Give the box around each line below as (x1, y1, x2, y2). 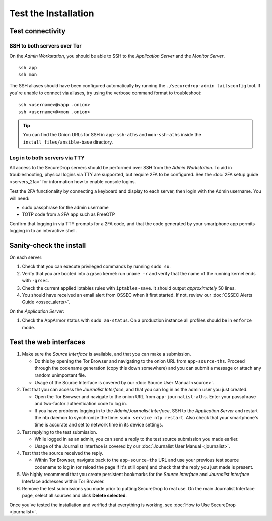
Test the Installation (9, 8, 94, 19)
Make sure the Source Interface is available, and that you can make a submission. (22, 351, 191, 357)
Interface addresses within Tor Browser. (22, 478, 105, 485)
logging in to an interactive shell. (9, 228, 77, 234)
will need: (9, 195, 30, 201)
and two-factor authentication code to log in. (34, 401, 128, 407)
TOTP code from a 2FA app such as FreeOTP (22, 211, 115, 217)
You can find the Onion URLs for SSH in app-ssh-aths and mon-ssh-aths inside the (23, 132, 201, 138)
